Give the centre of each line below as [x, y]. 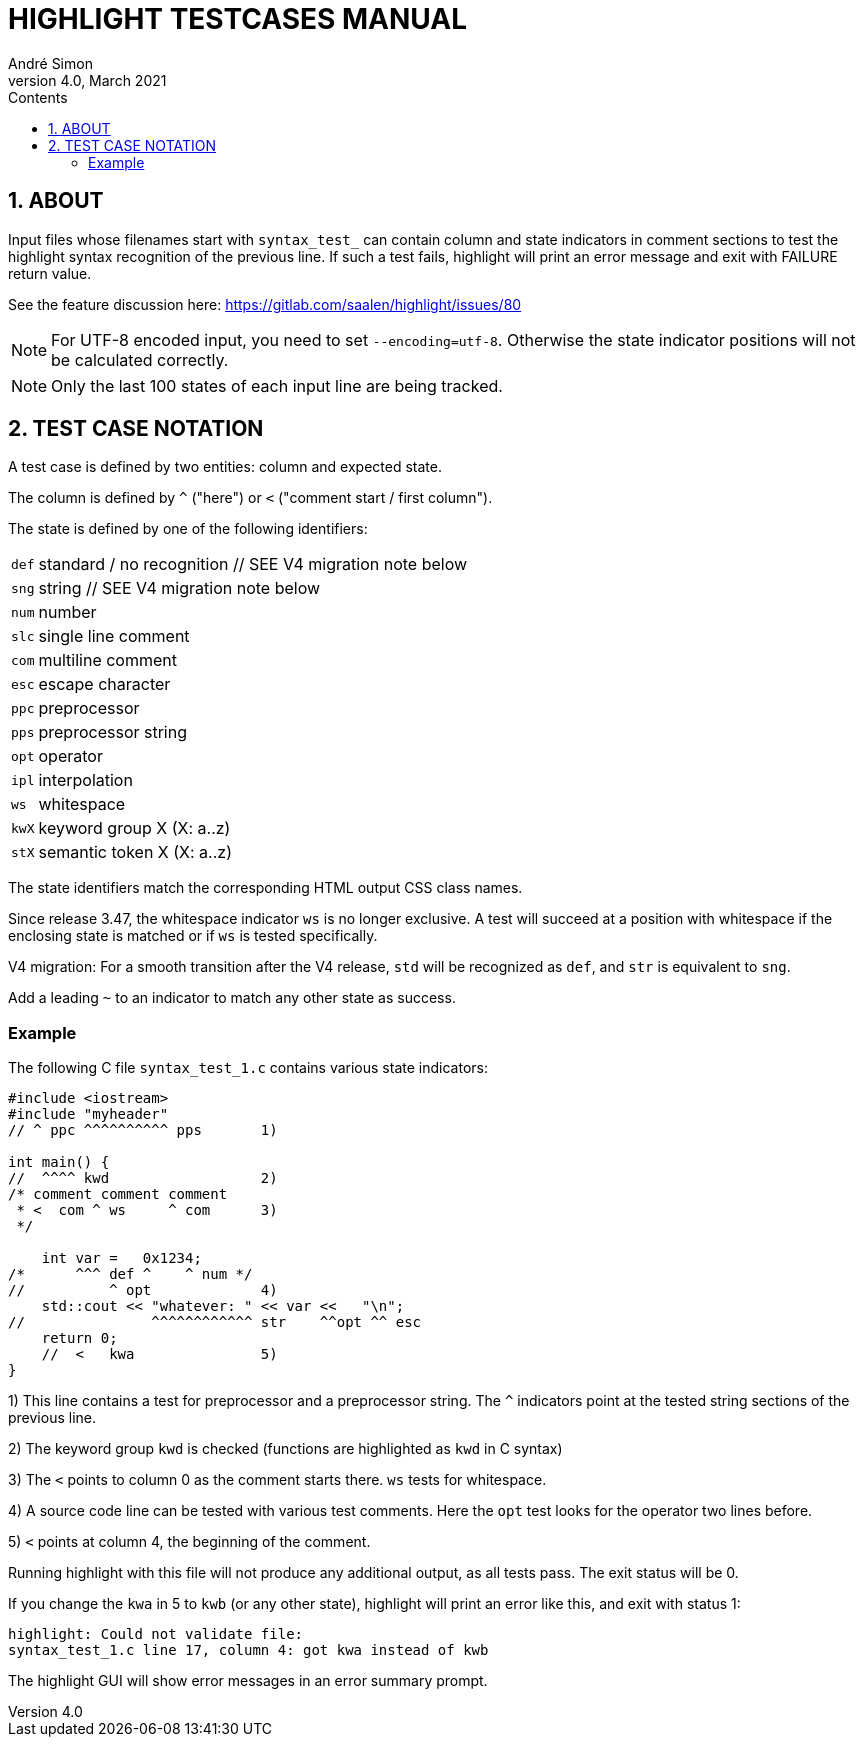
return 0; [79, 1338]
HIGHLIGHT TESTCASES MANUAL [238, 19]
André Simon [50, 63]
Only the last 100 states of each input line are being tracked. [277, 385]
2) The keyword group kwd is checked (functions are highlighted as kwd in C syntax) [285, 1449]
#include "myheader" [88, 1114]
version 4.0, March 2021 [87, 80]
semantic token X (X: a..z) [135, 852]
